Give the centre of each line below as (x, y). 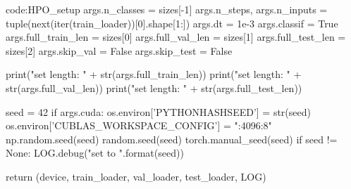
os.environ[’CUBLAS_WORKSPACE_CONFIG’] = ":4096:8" (139, 125)
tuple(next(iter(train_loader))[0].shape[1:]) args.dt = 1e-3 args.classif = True (172, 23)
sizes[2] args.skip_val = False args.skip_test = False (119, 50)
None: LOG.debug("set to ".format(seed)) (95, 153)
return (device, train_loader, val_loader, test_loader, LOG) (136, 176)
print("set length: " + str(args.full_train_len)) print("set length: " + (154, 74)
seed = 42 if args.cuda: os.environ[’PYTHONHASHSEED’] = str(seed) (158, 111)
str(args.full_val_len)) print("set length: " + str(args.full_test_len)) (154, 87)
